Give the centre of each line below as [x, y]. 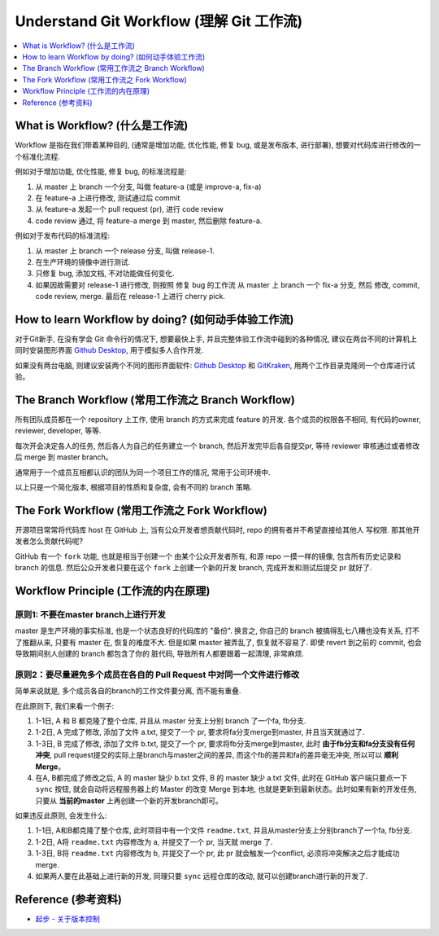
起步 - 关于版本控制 [68, 918]
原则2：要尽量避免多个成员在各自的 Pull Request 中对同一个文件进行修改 [157, 675]
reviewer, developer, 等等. [58, 431]
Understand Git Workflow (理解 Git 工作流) [159, 21]
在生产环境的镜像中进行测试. [83, 261]
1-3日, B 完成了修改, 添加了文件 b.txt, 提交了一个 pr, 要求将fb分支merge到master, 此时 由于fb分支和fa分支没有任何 [225, 743]
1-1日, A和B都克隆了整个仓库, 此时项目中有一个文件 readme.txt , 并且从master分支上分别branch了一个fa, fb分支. [224, 830]
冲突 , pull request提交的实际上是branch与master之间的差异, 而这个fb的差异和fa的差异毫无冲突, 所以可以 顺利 [217, 755]
